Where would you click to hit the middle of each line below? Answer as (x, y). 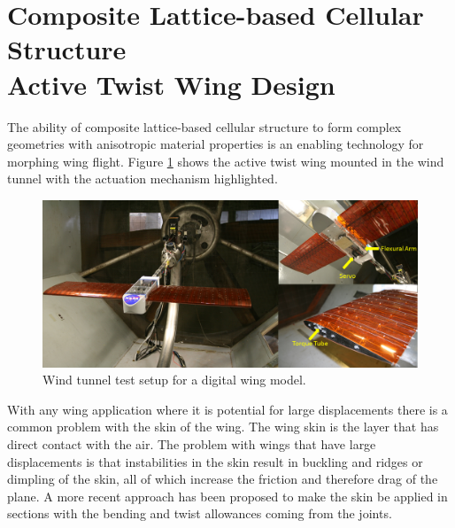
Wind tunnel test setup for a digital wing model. (174, 380)
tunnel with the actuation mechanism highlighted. (143, 179)
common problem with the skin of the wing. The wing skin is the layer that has (223, 427)
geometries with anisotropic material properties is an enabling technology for (216, 144)
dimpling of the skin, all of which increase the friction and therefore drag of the (223, 479)
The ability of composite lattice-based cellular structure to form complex (204, 126)
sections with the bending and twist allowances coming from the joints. (200, 513)
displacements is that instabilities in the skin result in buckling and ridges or (215, 461)
